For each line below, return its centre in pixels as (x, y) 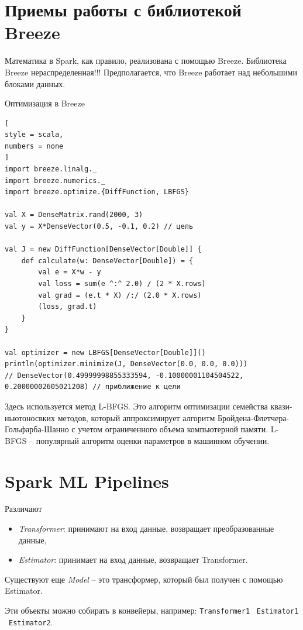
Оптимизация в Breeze (45, 103)
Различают (23, 509)
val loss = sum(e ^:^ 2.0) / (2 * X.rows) (122, 284)
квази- (281, 406)
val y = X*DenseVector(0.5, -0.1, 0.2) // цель (99, 227)
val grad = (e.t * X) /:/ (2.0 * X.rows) (120, 295)
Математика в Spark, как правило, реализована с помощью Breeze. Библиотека (146, 61)
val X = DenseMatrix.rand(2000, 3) (74, 215)
